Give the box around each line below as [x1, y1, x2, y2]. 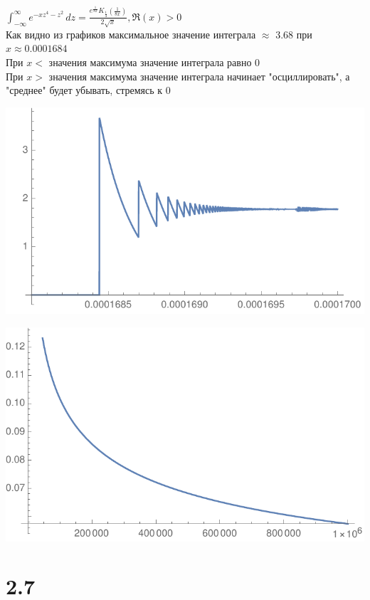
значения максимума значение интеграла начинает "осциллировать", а [48, 68, 350, 83]
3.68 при [275, 26, 312, 41]
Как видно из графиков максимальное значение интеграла [6, 26, 256, 41]
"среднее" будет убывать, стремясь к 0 [6, 83, 171, 98]
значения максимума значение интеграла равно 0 [48, 54, 260, 69]
